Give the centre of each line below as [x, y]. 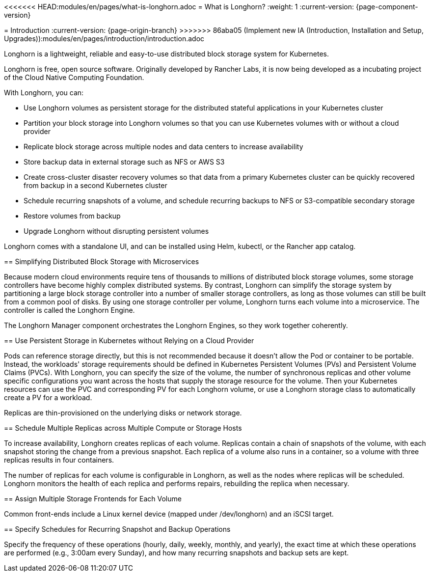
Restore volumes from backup [72, 216]
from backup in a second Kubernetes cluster [95, 185]
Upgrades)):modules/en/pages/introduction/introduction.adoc [104, 39]
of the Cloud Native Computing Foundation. [74, 77]
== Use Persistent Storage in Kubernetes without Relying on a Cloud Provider [129, 341]
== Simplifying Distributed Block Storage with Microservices [102, 261]
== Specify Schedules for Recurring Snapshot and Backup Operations [117, 529]
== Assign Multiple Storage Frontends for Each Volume [93, 499]
